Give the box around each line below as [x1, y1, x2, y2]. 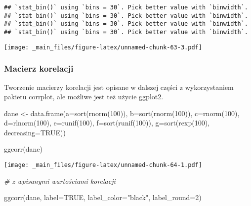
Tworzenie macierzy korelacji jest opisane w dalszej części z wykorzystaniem [4, 82, 234, 92]
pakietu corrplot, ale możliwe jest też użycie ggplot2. [4, 91, 164, 102]
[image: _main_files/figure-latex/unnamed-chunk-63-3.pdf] [4, 43, 202, 51]
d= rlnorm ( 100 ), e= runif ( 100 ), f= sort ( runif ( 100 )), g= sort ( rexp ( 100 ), [4, 118, 209, 128]
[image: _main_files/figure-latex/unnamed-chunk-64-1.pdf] [4, 162, 202, 169]
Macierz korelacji [4, 62, 74, 75]
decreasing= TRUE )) [4, 127, 66, 137]
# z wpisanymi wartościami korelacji [4, 175, 116, 186]
